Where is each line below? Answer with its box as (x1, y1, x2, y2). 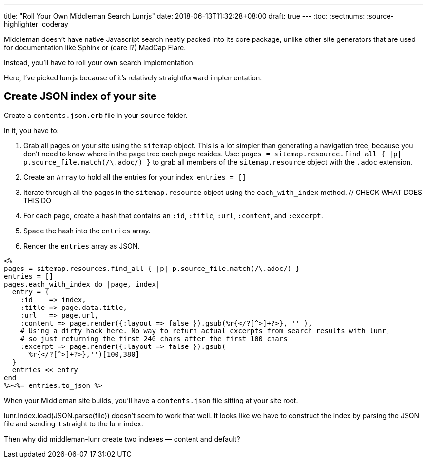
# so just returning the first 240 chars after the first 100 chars (20, 334, 288, 343)
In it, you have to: (4, 126, 59, 135)
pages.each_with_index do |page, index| (4, 280, 160, 288)
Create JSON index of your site (4, 90, 157, 103)
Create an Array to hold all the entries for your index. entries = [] (23, 173, 247, 181)
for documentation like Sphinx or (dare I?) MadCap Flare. (4, 43, 186, 52)
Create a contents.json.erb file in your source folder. (4, 111, 188, 119)
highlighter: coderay (4, 20, 68, 28)
